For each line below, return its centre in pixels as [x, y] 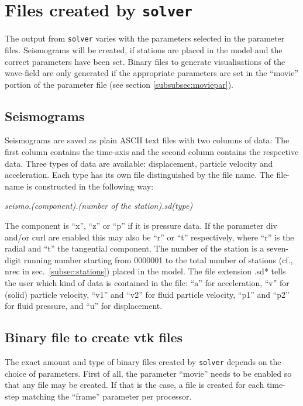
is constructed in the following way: [90, 186]
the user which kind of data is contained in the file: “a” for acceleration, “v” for [147, 283]
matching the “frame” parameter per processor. [107, 396]
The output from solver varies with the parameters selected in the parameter [145, 38]
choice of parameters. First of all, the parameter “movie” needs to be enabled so [148, 373]
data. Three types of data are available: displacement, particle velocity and [139, 163]
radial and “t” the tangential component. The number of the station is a [135, 248]
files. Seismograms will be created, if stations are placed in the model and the [144, 49]
